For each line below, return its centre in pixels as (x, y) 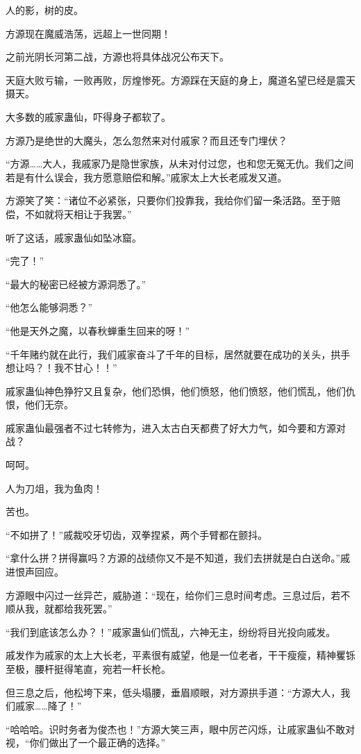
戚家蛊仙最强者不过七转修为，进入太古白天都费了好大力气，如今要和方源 (171, 427)
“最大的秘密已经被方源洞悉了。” (76, 284)
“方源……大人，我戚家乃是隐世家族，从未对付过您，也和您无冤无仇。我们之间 (180, 164)
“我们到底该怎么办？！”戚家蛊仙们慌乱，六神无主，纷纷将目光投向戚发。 (171, 631)
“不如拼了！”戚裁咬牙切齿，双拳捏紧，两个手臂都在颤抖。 (137, 534)
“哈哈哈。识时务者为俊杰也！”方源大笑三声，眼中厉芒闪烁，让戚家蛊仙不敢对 (180, 729)
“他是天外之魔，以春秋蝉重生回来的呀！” (98, 330)
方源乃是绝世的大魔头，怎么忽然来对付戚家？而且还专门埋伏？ (146, 140)
